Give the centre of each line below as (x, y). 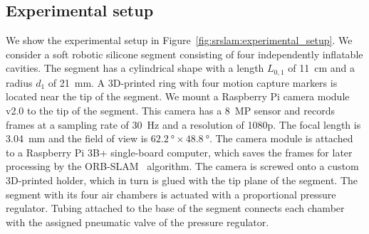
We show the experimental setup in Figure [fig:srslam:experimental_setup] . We (179, 40)
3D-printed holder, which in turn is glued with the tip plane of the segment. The (182, 180)
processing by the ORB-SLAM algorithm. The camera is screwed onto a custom (182, 166)
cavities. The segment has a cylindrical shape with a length (135, 68)
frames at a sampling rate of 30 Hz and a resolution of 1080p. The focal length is (183, 124)
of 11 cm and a (321, 68)
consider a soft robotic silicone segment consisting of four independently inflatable (184, 54)
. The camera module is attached (281, 138)
